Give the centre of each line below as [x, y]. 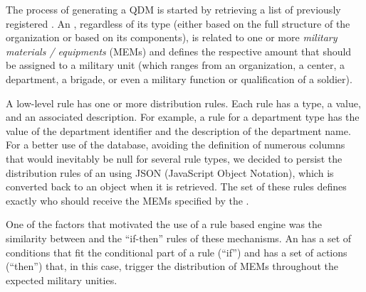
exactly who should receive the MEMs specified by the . [127, 200]
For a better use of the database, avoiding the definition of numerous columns [176, 145]
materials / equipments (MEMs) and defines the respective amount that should [179, 51]
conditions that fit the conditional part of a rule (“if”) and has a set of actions [177, 252]
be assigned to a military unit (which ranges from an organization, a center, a [176, 65]
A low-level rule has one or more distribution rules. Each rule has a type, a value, [183, 103]
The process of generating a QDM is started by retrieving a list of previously [173, 9]
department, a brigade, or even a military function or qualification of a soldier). [179, 79]
